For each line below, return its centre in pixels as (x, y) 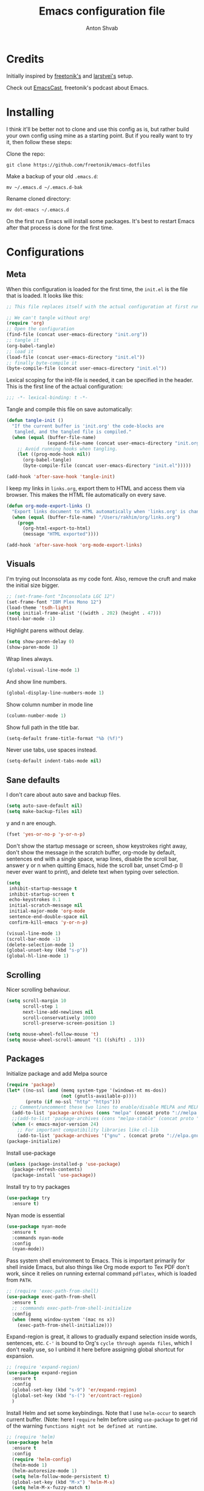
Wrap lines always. (30, 659)
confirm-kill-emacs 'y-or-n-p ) (48, 922)
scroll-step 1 (40, 1006)
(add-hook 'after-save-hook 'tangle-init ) (61, 477)
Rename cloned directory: (39, 198)
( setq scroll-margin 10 (36, 1001)
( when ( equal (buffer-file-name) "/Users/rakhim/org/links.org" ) (96, 517)
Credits (25, 59)
